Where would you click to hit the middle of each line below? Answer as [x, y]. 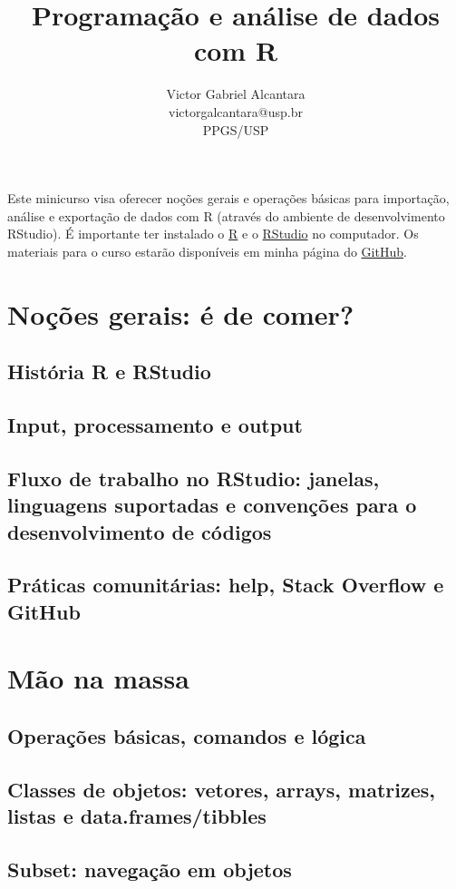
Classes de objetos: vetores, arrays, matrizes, [222, 789]
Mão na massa [98, 678]
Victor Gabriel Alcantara [236, 94]
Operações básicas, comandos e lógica [187, 735]
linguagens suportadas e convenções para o [212, 505]
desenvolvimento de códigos [140, 531]
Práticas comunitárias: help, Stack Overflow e [226, 585]
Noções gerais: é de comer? [181, 313]
